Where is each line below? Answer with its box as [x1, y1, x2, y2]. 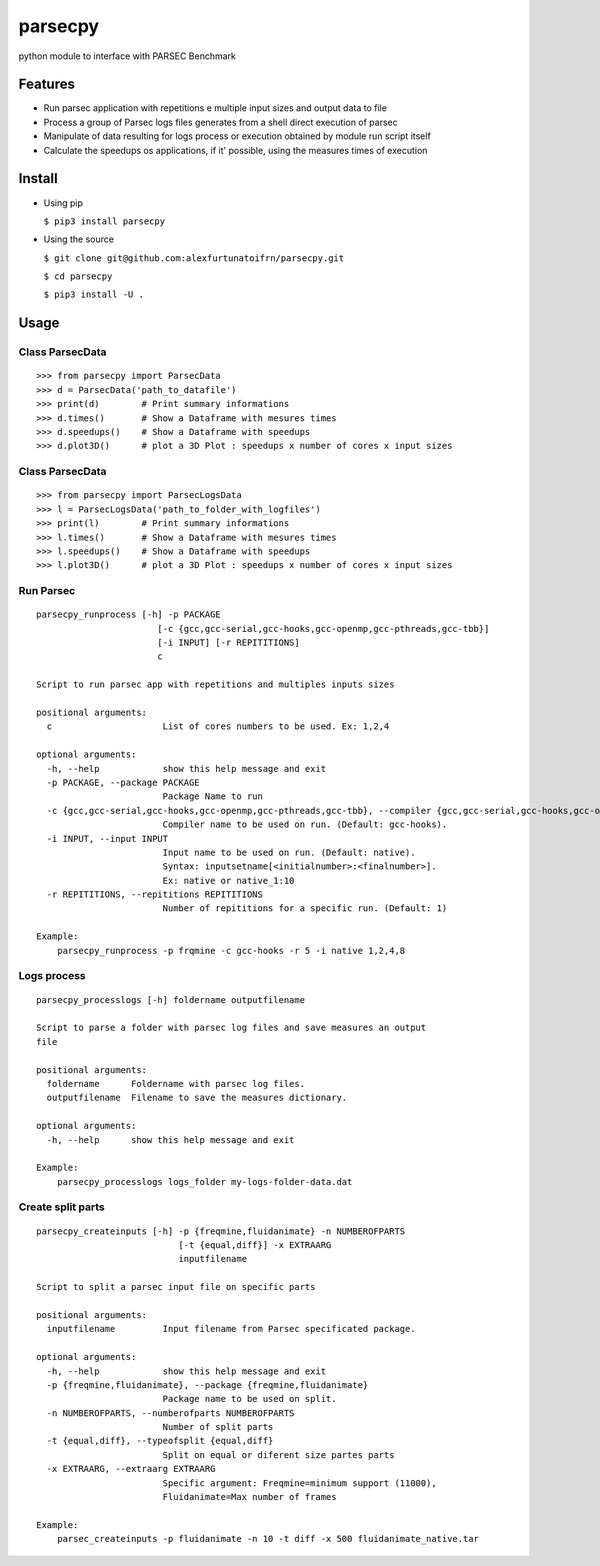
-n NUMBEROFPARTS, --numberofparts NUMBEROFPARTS [46, 1407, 295, 1419]
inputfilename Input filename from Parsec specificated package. [46, 1323, 416, 1335]
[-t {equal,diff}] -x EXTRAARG [178, 1240, 332, 1251]
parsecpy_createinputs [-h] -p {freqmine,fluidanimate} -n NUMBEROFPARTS [36, 1225, 406, 1237]
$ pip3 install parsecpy [43, 215, 165, 227]
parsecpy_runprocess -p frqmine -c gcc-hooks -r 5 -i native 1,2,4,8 [56, 945, 406, 956]
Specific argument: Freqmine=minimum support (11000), [162, 1477, 437, 1489]
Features [18, 76, 75, 93]
